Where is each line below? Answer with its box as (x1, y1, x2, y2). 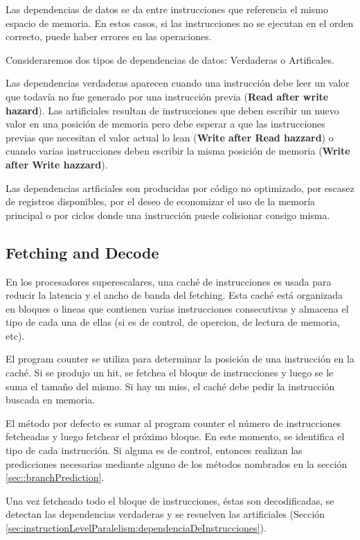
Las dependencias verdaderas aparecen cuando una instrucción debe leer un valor (6, 76, 350, 90)
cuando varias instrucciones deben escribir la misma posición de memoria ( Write (6, 143, 350, 158)
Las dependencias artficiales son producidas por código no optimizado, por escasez (6, 180, 354, 195)
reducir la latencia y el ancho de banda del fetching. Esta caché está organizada (6, 288, 343, 302)
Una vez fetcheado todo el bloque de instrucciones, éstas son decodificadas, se (6, 493, 334, 507)
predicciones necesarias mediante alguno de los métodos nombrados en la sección (6, 456, 348, 471)
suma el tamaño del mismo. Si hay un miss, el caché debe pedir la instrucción (6, 378, 335, 393)
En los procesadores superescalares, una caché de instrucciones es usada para (6, 274, 332, 288)
